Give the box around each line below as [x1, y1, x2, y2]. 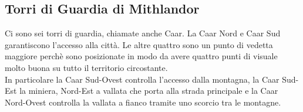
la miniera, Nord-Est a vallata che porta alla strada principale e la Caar [19, 84, 278, 97]
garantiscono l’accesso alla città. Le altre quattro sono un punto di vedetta [5, 38, 273, 50]
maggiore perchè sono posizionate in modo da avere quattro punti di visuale [5, 50, 278, 62]
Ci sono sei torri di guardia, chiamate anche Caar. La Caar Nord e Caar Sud [5, 27, 281, 39]
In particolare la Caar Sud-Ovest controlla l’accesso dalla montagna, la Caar [5, 73, 280, 85]
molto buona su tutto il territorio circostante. [5, 61, 168, 73]
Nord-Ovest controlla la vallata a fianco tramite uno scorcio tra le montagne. [5, 96, 281, 108]
